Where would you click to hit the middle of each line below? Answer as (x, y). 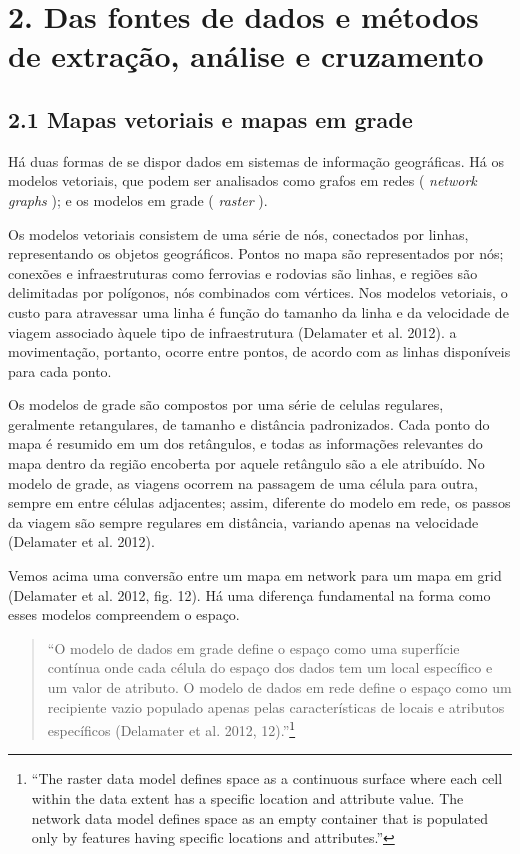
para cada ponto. (60, 370)
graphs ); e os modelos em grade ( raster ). (138, 199)
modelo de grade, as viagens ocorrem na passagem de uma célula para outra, (243, 482)
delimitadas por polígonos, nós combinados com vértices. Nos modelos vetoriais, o (258, 292)
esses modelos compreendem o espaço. (124, 614)
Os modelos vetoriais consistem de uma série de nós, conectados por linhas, (238, 233)
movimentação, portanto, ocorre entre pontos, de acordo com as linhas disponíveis (259, 351)
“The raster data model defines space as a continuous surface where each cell (267, 778)
